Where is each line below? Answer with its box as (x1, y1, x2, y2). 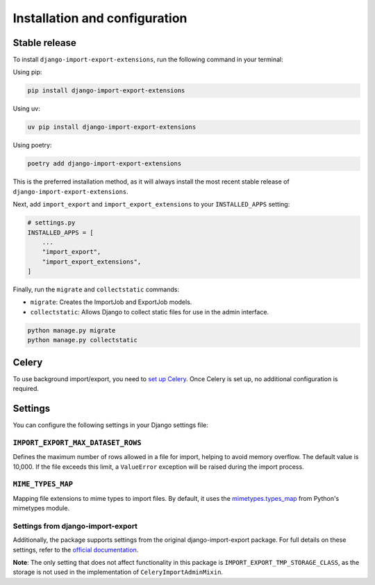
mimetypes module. (12, 504, 69, 513)
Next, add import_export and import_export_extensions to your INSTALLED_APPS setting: (12, 200, 290, 209)
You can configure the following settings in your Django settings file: (12, 421, 208, 429)
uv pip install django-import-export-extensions (27, 123, 197, 131)
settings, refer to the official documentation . (12, 545, 139, 554)
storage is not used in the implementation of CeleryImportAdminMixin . (12, 568, 224, 577)
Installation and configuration (12, 10, 187, 26)
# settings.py (27, 219, 76, 227)
